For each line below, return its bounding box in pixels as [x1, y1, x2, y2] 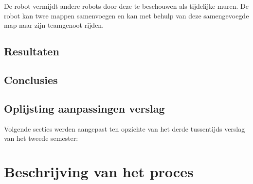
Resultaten [4, 44, 59, 59]
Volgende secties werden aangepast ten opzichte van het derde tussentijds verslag [4, 123, 245, 134]
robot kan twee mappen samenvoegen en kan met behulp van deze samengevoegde [4, 10, 249, 20]
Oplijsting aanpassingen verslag [4, 100, 165, 116]
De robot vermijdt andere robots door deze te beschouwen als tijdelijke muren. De [4, 1, 249, 11]
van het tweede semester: [4, 133, 78, 143]
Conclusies [4, 72, 58, 87]
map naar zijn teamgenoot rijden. [4, 20, 104, 30]
